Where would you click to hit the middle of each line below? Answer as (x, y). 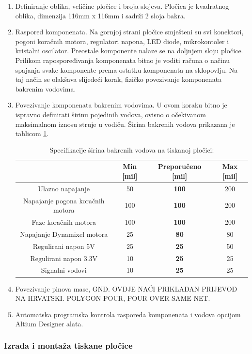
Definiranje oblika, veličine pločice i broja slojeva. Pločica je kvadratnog (122, 6)
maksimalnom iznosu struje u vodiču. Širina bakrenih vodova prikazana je (125, 124)
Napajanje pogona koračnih (64, 200)
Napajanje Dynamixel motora (64, 234)
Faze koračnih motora (64, 222)
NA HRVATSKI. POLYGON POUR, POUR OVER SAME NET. (113, 298)
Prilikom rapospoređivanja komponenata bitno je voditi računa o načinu (123, 60)
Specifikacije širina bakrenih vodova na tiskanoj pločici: (132, 149)
